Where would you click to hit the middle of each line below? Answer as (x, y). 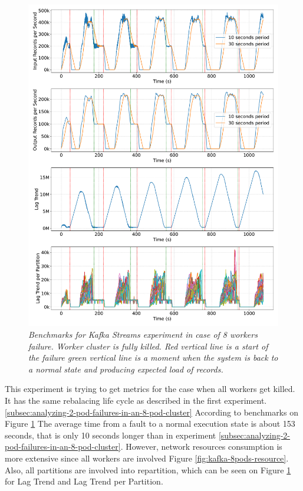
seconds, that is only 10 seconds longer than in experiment (111, 435)
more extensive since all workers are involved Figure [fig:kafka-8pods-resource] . (147, 458)
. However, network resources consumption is (201, 446)
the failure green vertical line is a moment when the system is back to (153, 357)
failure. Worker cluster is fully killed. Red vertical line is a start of (148, 346)
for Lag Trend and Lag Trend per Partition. (84, 481)
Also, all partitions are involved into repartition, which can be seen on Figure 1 (148, 469)
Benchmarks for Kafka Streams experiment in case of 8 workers (143, 335)
